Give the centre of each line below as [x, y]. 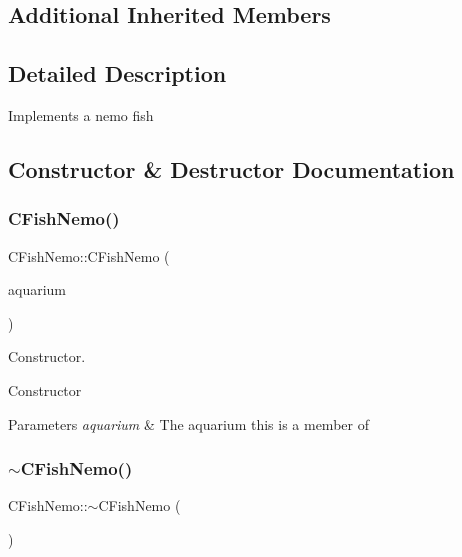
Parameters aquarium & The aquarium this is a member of [188, 423]
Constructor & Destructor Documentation [231, 168]
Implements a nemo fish [81, 114]
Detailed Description [117, 73]
